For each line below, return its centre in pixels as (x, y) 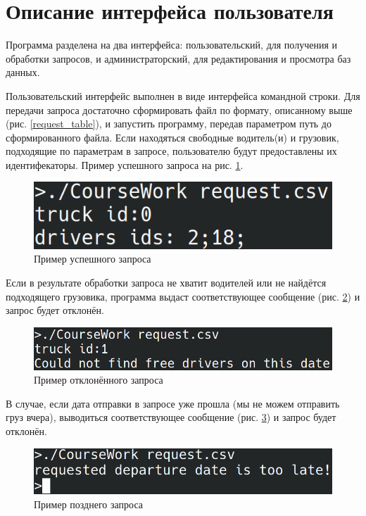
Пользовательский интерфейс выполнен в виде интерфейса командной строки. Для (183, 95)
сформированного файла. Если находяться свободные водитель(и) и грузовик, (172, 137)
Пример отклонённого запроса (99, 380)
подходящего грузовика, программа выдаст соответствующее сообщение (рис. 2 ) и (183, 296)
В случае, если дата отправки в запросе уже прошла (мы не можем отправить (173, 403)
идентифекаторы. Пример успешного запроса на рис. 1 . (125, 164)
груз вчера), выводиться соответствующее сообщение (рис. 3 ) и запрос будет (171, 417)
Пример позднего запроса (88, 504)
